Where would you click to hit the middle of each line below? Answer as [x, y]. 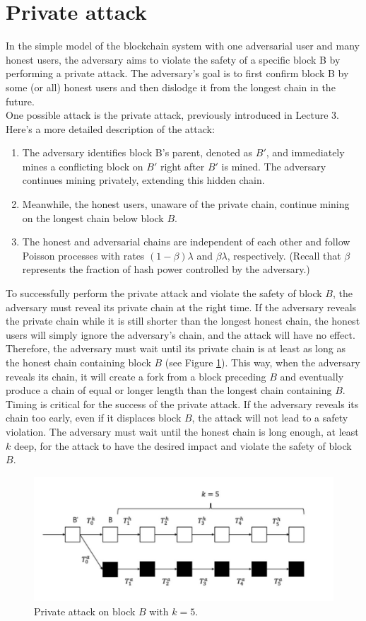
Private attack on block [85, 611]
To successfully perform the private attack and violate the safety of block [164, 293]
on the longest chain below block [93, 217]
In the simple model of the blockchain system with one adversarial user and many [183, 46]
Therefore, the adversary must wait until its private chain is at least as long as [176, 348]
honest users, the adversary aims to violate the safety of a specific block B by [173, 59]
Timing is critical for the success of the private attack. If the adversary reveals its [182, 404]
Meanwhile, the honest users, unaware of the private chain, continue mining [186, 204]
